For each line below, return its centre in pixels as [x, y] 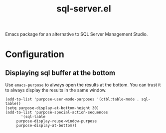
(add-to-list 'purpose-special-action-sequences [57, 112]
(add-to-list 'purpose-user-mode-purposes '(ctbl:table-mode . [72, 99]
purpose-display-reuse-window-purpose [57, 121]
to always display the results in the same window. [56, 90]
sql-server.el [84, 9]
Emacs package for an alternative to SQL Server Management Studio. [77, 34]
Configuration [35, 54]
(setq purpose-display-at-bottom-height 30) [52, 108]
